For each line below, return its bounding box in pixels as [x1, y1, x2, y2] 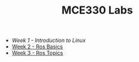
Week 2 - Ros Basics [11, 43, 63, 50]
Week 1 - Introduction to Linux [11, 37, 86, 44]
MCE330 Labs [61, 4, 133, 17]
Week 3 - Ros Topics [11, 50, 64, 57]
